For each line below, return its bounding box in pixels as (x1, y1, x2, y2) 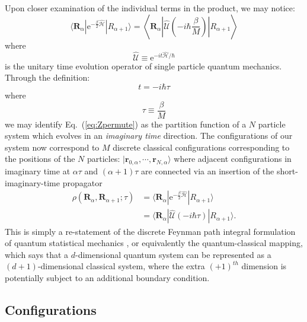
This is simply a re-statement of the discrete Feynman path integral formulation (5, 225, 296, 237)
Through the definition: (5, 71, 90, 84)
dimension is (241, 260, 287, 272)
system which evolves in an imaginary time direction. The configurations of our (5, 129, 293, 142)
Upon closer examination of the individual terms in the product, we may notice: (5, 2, 295, 14)
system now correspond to (5, 141, 100, 153)
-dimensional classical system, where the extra (37, 260, 205, 272)
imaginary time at (5, 165, 71, 177)
